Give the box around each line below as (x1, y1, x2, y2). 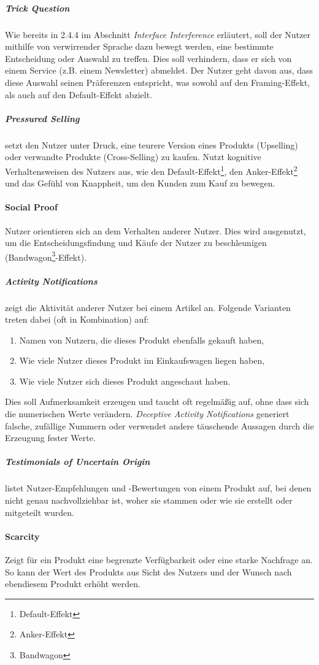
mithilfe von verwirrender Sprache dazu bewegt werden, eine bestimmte (5, 40, 274, 53)
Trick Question (5, 1, 70, 14)
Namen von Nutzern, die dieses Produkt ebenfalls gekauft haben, (19, 333, 264, 346)
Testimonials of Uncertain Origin (5, 455, 150, 468)
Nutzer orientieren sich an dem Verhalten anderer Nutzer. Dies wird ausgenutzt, (5, 224, 306, 237)
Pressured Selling (5, 112, 80, 125)
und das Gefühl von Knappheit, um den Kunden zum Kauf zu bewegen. (5, 177, 275, 190)
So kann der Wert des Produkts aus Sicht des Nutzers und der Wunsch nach (5, 565, 292, 578)
